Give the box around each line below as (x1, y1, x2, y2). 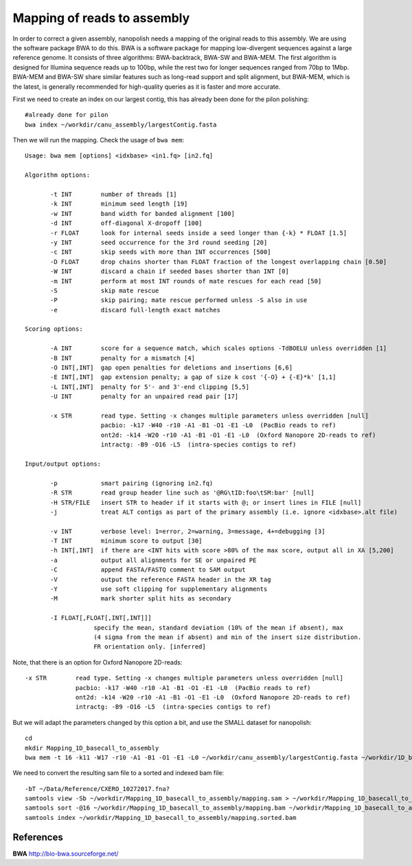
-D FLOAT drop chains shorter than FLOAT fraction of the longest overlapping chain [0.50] (50, 258, 387, 266)
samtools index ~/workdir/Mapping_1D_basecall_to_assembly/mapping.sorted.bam (25, 814, 297, 821)
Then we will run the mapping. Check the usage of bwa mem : (12, 136, 185, 144)
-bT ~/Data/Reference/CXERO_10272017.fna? (25, 785, 170, 792)
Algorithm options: (25, 171, 91, 179)
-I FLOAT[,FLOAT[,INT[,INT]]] (50, 614, 152, 622)
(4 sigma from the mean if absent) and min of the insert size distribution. (93, 633, 362, 641)
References (12, 831, 63, 843)
